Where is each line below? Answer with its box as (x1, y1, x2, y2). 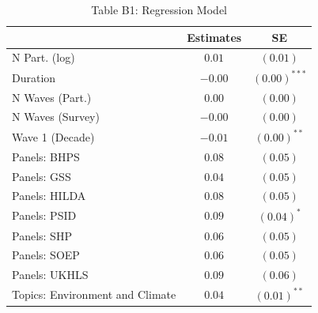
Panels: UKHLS (12, 266, 89, 283)
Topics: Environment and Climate (12, 286, 176, 303)
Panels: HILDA (12, 187, 86, 204)
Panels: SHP (12, 227, 72, 243)
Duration (12, 69, 56, 85)
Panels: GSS (12, 168, 71, 184)
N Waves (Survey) (12, 108, 100, 125)
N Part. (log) (12, 49, 75, 66)
